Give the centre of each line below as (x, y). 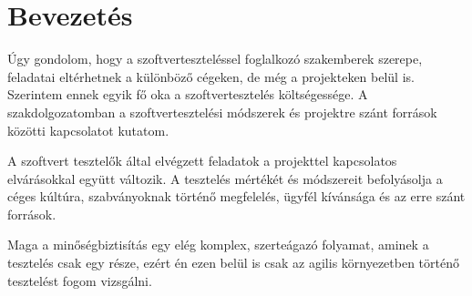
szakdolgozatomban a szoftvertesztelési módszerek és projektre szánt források (222, 112)
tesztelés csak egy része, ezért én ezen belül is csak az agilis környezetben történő (234, 263)
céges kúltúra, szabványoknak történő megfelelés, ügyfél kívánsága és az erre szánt (236, 196)
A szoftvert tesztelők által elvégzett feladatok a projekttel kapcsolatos (202, 161)
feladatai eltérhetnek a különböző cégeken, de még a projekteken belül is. (211, 76)
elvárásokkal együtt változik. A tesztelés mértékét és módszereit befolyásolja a (225, 178)
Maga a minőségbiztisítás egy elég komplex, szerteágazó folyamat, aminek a (218, 245)
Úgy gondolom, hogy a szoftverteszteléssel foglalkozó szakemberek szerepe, (215, 59)
